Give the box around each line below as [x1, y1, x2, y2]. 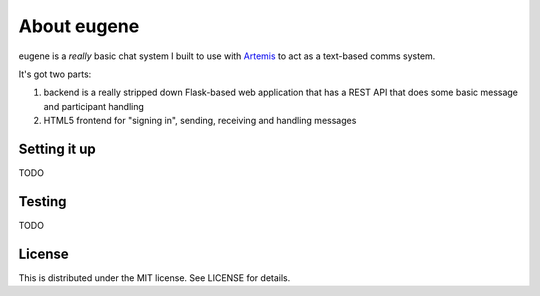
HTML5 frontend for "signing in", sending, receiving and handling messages [43, 115, 357, 127]
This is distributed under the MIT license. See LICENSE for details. [18, 271, 291, 284]
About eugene [18, 15, 140, 37]
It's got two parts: [18, 68, 92, 80]
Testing [18, 193, 67, 210]
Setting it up [18, 140, 97, 157]
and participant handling [43, 100, 145, 112]
